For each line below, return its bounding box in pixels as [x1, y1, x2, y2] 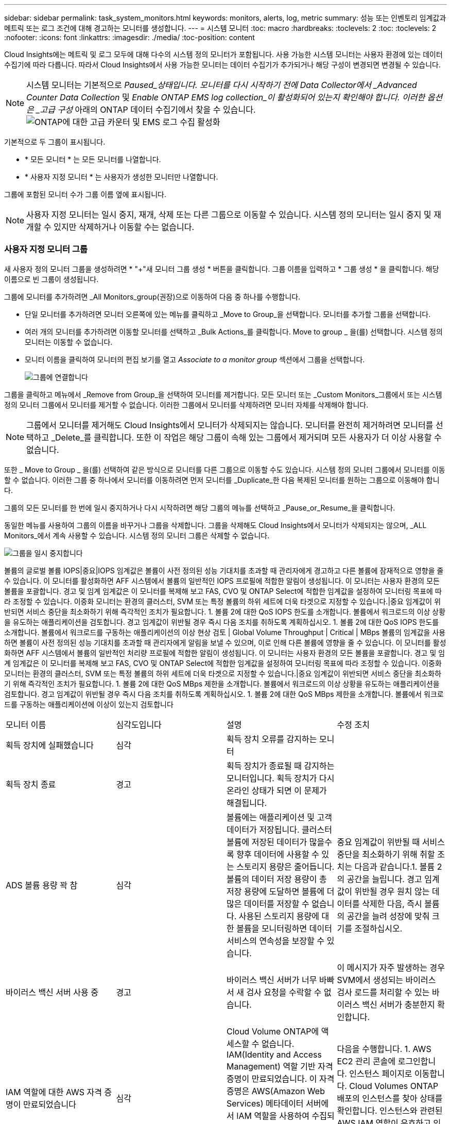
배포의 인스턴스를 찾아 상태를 [337, 1093, 443, 1103]
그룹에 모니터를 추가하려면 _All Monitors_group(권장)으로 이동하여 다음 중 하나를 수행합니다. [4, 292, 301, 301]
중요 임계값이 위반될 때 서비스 [337, 836, 445, 847]
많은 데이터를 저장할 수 [227, 898, 309, 909]
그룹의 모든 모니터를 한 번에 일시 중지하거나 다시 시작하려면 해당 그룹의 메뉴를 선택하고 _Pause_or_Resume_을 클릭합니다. [4, 503, 395, 512]
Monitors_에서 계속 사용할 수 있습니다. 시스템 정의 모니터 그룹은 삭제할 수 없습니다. [4, 531, 270, 540]
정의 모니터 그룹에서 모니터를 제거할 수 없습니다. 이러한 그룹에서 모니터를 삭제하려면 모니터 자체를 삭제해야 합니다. [4, 400, 369, 409]
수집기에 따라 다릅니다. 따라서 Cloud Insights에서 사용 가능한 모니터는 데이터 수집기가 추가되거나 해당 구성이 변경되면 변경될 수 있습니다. [4, 60, 441, 69]
